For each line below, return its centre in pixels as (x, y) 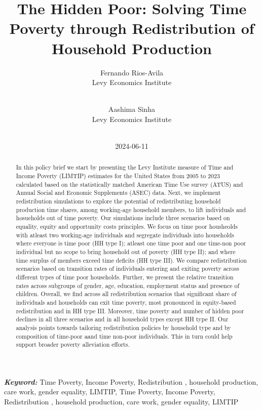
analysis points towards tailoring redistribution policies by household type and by (123, 327)
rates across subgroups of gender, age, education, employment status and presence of (128, 285)
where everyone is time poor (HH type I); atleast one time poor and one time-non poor (131, 243)
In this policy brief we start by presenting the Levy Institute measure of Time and (125, 167)
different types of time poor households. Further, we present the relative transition (125, 277)
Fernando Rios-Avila (132, 72)
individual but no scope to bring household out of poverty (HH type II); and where (126, 252)
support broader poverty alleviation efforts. (73, 344)
